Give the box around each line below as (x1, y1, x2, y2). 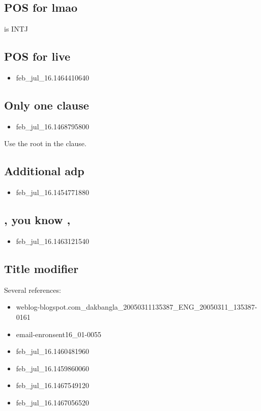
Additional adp (4, 163, 84, 179)
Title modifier (4, 260, 79, 276)
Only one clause (4, 97, 89, 113)
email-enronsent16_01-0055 (16, 328, 102, 339)
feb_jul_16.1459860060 (16, 363, 89, 373)
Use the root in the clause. (4, 138, 86, 149)
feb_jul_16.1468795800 (16, 121, 89, 131)
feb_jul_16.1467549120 (16, 380, 89, 391)
